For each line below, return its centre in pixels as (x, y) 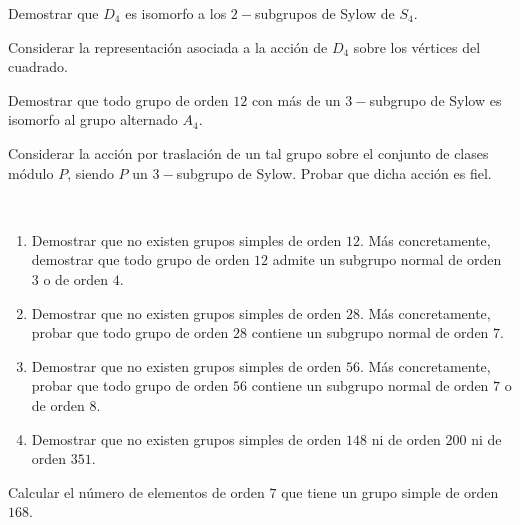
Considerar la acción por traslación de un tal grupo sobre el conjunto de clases (248, 152)
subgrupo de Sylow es (435, 99)
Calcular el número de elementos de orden (136, 491)
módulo (31, 172)
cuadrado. (38, 66)
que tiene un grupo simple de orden (390, 491)
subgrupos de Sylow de (324, 13)
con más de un (296, 99)
